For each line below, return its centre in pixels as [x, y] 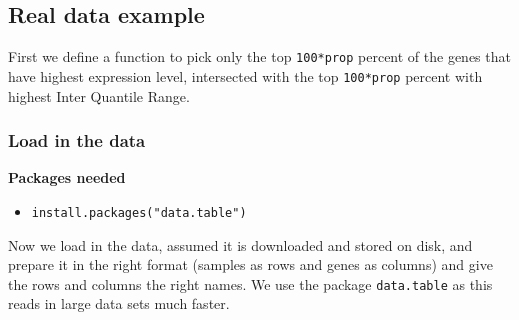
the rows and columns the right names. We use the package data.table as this [250, 283]
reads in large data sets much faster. [119, 303]
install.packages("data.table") [139, 212]
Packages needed [67, 177]
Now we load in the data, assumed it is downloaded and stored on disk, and [240, 244]
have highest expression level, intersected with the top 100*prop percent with [245, 75]
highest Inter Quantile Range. [99, 95]
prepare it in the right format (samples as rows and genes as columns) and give [250, 264]
